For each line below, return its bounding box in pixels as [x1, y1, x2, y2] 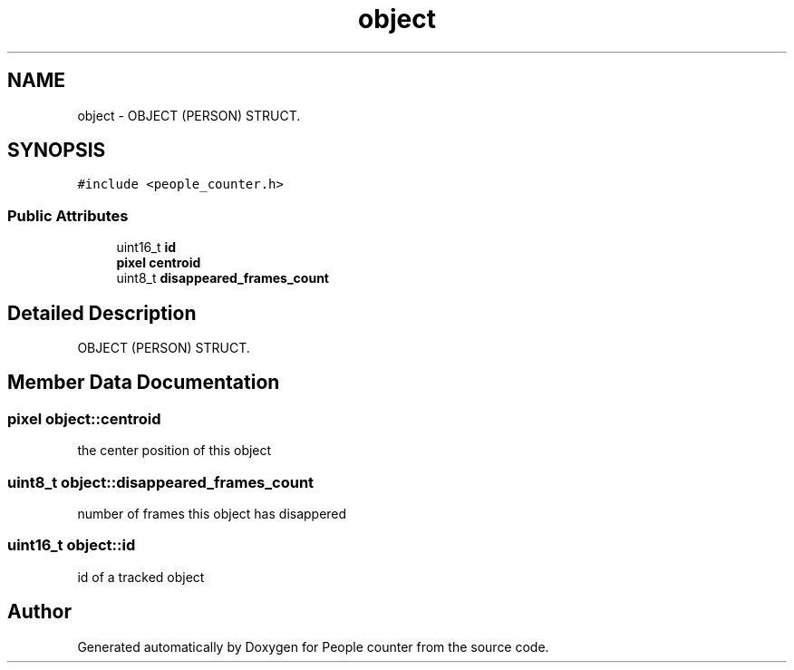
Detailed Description [7, 301, 197, 325]
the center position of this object [77, 442, 272, 459]
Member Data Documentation [7, 371, 280, 394]
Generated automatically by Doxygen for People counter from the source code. [77, 638, 549, 655]
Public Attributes [7, 206, 129, 225]
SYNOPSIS [7, 139, 106, 162]
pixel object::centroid [7, 409, 161, 428]
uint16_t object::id [7, 536, 136, 555]
